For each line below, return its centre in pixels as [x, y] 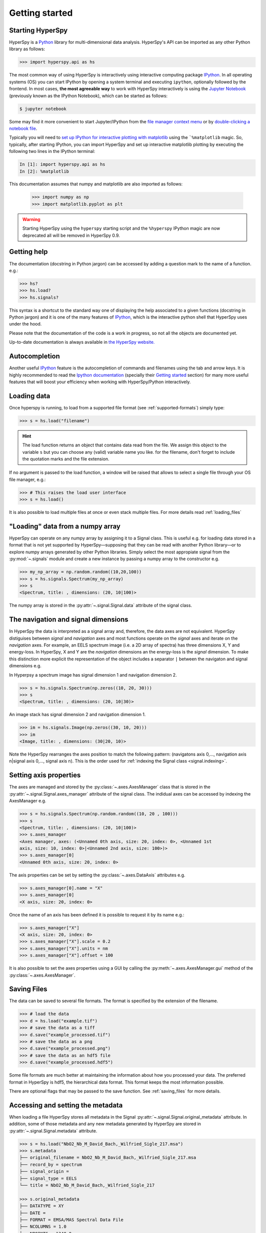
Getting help [28, 252]
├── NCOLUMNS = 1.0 [43, 1227]
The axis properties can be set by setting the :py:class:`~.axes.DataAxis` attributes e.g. [97, 875]
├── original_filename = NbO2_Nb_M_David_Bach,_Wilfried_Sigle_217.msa [108, 1158]
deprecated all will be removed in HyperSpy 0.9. [71, 235]
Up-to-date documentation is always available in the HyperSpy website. [82, 342]
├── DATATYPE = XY [42, 1206]
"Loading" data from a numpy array [65, 526]
